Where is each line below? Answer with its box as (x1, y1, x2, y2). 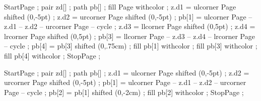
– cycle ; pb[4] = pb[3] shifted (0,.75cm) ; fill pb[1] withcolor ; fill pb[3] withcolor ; (4, 40, 257, 51)
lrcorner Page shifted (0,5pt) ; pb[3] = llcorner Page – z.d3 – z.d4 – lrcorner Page (4, 30, 255, 41)
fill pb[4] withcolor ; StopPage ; (4, 50, 101, 60)
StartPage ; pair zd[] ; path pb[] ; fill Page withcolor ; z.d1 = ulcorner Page (4, 1, 236, 11)
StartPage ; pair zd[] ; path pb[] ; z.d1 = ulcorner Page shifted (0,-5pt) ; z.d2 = (4, 67, 249, 77)
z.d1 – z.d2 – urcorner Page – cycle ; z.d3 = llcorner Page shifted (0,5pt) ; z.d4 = (4, 21, 255, 31)
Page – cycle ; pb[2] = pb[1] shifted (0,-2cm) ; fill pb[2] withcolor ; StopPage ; (4, 86, 244, 97)
